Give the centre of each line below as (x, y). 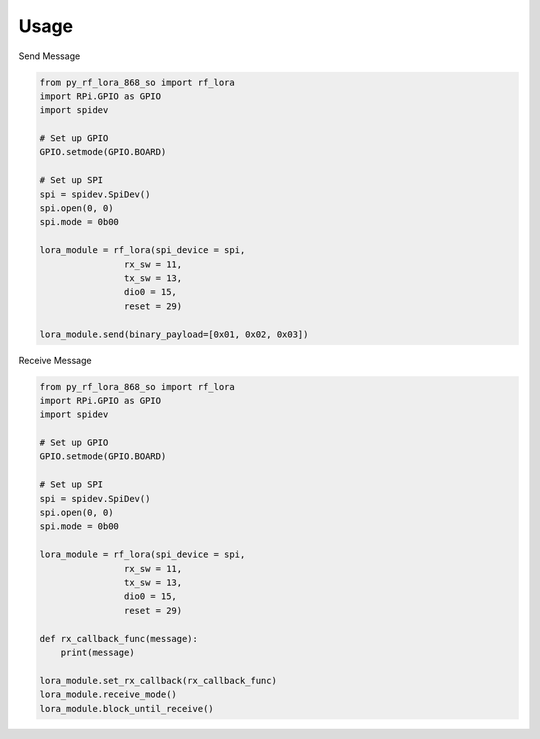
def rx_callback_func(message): (119, 638)
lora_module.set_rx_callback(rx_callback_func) (158, 680)
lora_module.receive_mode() (108, 694)
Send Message (49, 56)
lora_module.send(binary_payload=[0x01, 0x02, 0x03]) (174, 334)
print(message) (97, 652)
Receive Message (55, 360)
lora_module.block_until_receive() (126, 708)
